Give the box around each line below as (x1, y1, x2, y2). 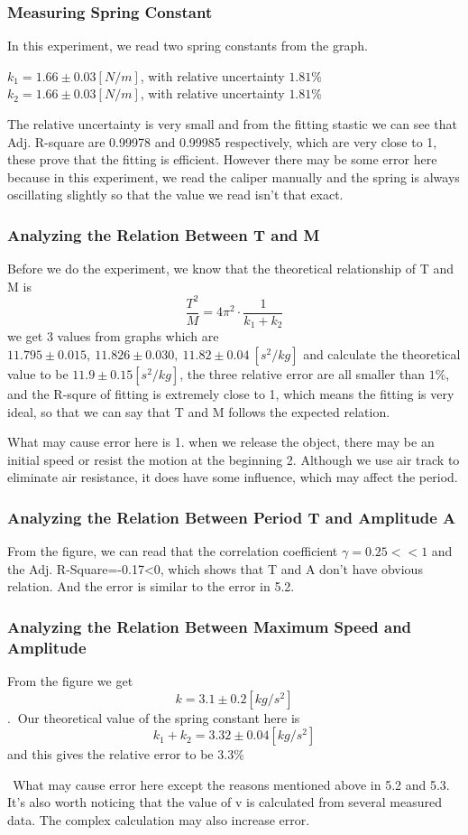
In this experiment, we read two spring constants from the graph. (7, 36, 368, 55)
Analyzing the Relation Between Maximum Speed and (7, 615, 412, 637)
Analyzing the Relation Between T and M (7, 223, 320, 246)
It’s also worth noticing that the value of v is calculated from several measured (7, 793, 442, 812)
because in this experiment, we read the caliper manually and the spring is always (7, 167, 460, 186)
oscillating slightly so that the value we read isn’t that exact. (7, 185, 344, 204)
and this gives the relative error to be (7, 745, 214, 764)
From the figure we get (7, 672, 133, 691)
